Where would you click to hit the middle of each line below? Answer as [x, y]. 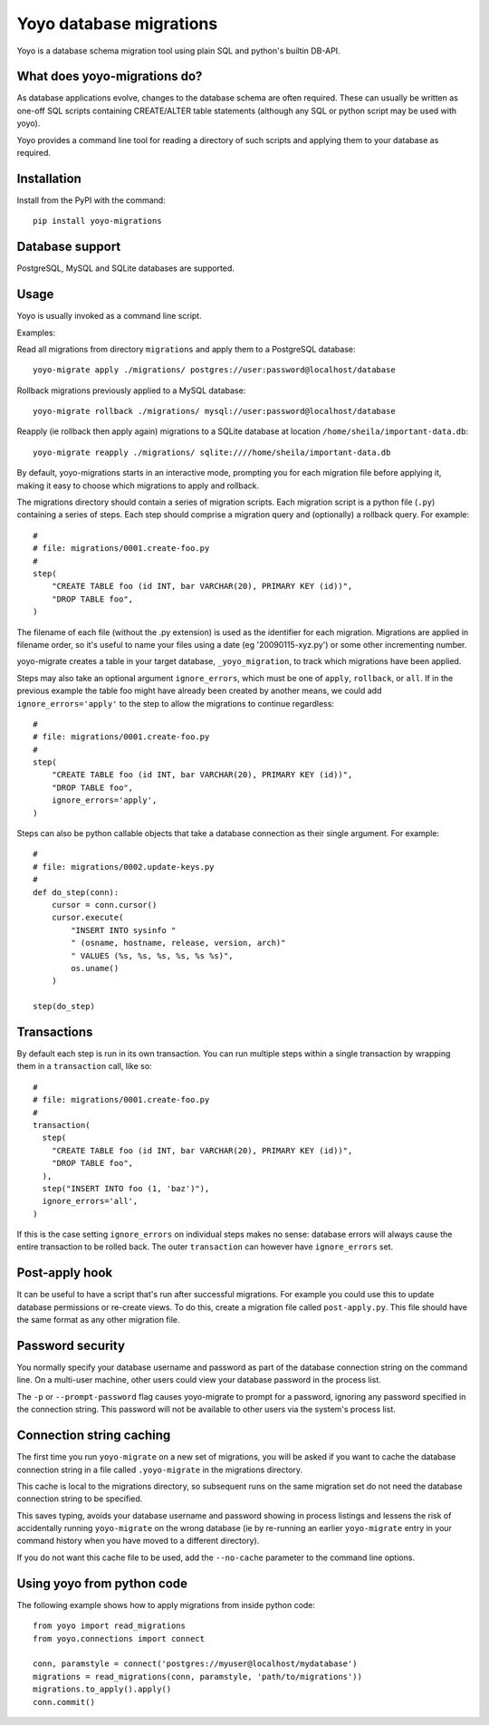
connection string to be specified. [80, 1499]
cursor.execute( [87, 918]
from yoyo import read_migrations [109, 1626]
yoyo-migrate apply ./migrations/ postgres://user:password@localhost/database [214, 370]
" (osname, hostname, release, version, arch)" [178, 943]
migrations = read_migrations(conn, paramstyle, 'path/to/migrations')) [197, 1677]
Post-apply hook [65, 1273]
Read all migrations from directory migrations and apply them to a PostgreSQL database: [186, 349]
